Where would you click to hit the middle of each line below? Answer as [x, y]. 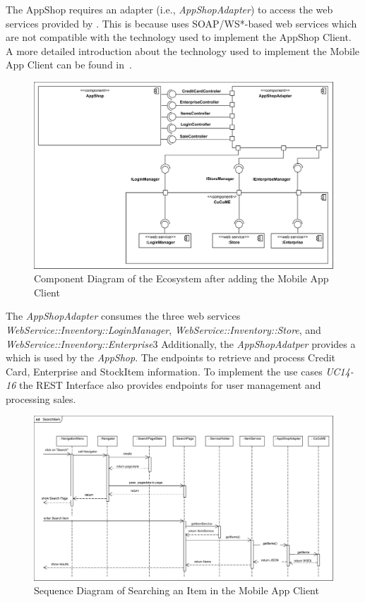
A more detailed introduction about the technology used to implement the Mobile [183, 50]
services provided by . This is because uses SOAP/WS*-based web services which [181, 23]
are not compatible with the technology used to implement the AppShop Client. [179, 37]
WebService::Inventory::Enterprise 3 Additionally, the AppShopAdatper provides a [181, 343]
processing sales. [41, 398]
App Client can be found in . [69, 65]
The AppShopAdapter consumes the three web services [123, 316]
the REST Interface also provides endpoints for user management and [170, 385]
